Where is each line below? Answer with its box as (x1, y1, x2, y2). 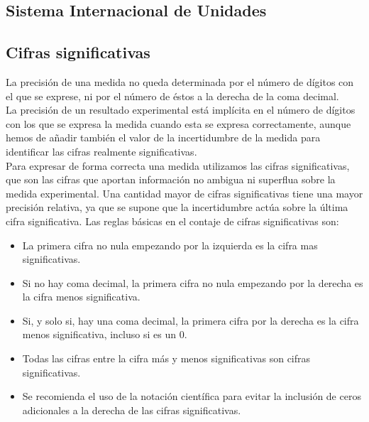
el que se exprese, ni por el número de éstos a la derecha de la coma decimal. (6, 88, 339, 103)
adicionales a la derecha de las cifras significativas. (22, 402, 241, 417)
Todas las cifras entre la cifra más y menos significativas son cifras (22, 351, 311, 366)
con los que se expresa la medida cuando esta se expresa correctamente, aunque (6, 116, 351, 131)
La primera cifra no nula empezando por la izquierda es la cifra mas (22, 237, 318, 252)
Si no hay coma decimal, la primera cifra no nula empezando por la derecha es (22, 275, 363, 290)
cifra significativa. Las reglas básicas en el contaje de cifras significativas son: (6, 213, 339, 228)
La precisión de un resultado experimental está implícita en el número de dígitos (6, 102, 356, 117)
